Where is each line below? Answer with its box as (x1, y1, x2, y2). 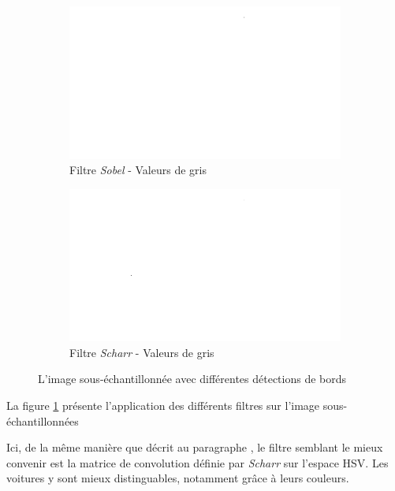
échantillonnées (6, 412, 79, 429)
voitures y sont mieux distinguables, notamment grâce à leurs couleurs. (6, 470, 349, 486)
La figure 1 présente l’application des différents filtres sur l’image (6, 396, 320, 413)
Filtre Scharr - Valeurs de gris (69, 344, 214, 360)
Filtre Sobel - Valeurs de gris (69, 162, 207, 178)
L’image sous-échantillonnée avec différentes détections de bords (38, 370, 347, 387)
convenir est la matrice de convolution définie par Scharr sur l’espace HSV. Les (6, 454, 389, 471)
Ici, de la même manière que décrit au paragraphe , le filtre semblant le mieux (6, 439, 383, 456)
